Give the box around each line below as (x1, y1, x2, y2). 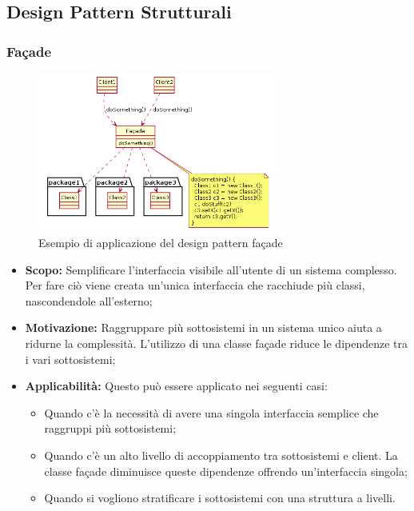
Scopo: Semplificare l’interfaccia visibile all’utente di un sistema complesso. (25, 261, 397, 277)
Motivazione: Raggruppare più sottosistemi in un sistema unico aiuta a (25, 319, 382, 336)
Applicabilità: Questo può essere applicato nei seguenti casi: (25, 377, 328, 394)
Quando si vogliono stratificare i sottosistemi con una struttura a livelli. (44, 489, 396, 506)
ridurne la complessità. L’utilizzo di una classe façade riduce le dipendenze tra (25, 335, 408, 352)
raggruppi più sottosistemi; (44, 420, 177, 437)
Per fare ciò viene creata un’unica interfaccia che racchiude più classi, (25, 277, 365, 293)
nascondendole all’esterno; (25, 292, 153, 309)
